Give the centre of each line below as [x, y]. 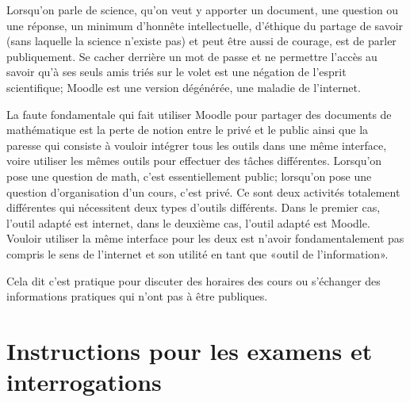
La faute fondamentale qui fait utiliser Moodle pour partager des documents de [199, 114]
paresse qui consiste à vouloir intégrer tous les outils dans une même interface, [197, 145]
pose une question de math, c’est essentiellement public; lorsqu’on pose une [189, 176]
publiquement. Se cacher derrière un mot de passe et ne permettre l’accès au [192, 56]
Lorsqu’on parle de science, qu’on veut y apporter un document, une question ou [203, 10]
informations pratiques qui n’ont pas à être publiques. [137, 296]
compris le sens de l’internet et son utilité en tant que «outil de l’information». [197, 253]
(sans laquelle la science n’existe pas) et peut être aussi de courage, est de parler [201, 41]
